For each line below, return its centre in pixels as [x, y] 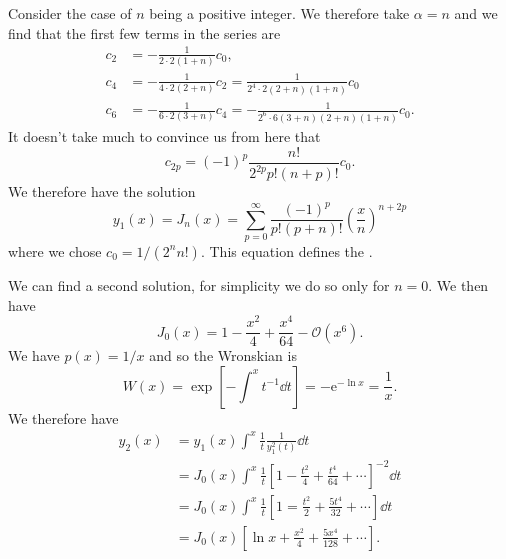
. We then [458, 284]
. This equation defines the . [286, 250]
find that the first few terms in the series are [144, 32]
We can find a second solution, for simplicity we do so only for [199, 284]
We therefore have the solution [102, 191]
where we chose [55, 250]
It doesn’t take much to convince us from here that [164, 136]
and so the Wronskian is [223, 355]
